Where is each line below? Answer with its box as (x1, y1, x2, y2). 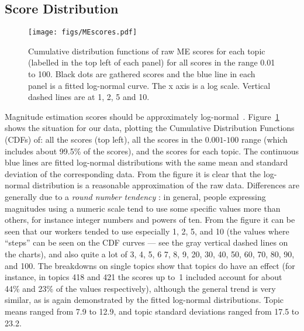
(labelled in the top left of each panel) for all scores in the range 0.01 (28, 56, 275, 68)
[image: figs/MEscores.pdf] (28, 28, 137, 37)
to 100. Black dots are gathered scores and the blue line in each (28, 68, 255, 80)
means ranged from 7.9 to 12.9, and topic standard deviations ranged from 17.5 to (5, 305, 299, 317)
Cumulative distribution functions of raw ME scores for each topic (28, 44, 265, 57)
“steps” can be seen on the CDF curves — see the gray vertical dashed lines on (5, 236, 288, 249)
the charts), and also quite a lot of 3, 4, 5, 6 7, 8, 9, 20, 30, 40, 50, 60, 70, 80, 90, (5, 247, 295, 260)
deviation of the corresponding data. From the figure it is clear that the (5, 167, 261, 180)
